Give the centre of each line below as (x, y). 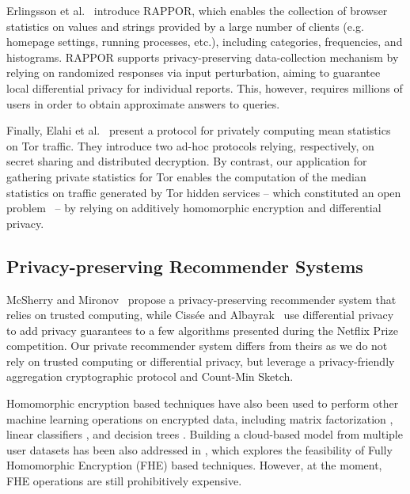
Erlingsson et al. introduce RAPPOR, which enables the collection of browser (197, 10)
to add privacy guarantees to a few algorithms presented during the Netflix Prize (202, 330)
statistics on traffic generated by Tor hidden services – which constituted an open (204, 192)
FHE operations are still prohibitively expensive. (124, 481)
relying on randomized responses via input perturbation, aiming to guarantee (194, 72)
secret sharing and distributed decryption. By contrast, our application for (187, 161)
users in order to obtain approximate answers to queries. (143, 103)
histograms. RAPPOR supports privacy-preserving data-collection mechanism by (203, 57)
